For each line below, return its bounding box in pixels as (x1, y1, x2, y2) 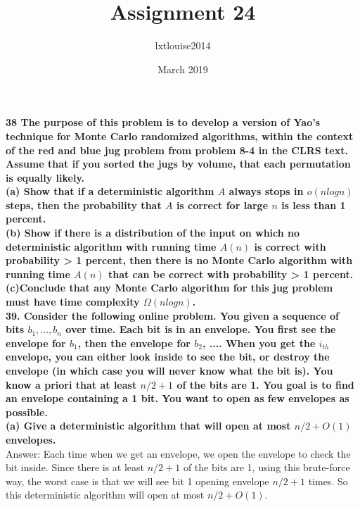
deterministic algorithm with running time (6, 239, 217, 254)
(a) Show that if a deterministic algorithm (6, 184, 214, 199)
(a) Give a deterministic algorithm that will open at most (6, 418, 291, 433)
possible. (6, 404, 48, 419)
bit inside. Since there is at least (6, 460, 145, 475)
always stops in (229, 184, 304, 199)
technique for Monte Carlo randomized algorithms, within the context (6, 128, 354, 143)
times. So (308, 473, 348, 488)
